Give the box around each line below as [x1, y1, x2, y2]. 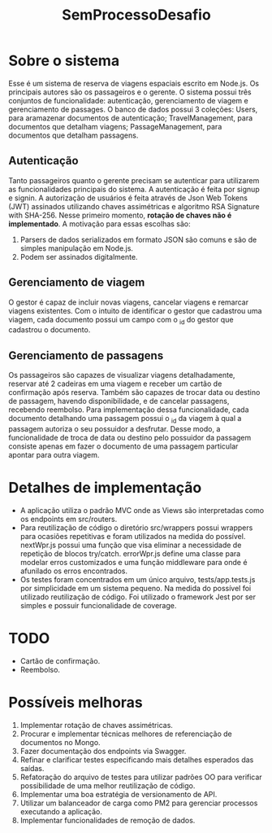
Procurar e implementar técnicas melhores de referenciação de [19, 729, 233, 739]
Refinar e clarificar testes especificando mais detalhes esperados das [19, 755, 254, 765]
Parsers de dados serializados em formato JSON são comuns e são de [19, 235, 257, 244]
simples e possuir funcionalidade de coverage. [19, 600, 177, 610]
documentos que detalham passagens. [8, 130, 139, 140]
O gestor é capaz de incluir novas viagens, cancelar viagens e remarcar [8, 297, 249, 307]
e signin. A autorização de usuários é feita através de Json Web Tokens [8, 193, 248, 203]
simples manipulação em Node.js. [19, 243, 134, 253]
